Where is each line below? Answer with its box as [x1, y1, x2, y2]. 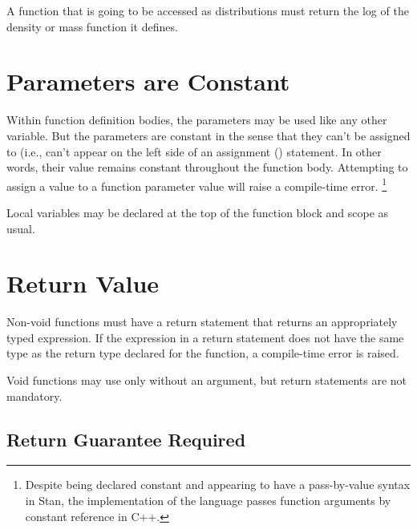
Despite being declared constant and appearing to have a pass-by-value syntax [25, 476, 411, 493]
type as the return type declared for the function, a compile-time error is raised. [6, 345, 399, 361]
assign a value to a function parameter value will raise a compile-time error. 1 [6, 175, 387, 194]
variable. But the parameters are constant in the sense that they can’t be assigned [6, 127, 411, 143]
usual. [6, 220, 35, 236]
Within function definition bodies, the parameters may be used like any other [6, 111, 387, 128]
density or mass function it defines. [6, 18, 178, 34]
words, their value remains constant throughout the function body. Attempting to [6, 159, 408, 176]
